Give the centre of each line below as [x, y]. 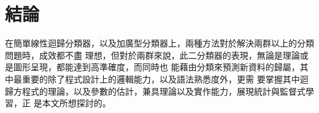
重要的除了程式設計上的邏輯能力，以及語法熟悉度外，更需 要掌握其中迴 [165, 78]
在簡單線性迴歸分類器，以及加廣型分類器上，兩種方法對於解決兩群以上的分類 [159, 43]
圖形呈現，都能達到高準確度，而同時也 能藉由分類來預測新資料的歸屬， [156, 67]
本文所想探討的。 [76, 103]
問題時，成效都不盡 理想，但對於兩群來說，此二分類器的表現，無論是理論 [152, 55]
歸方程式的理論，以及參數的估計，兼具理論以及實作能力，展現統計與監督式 [155, 91]
